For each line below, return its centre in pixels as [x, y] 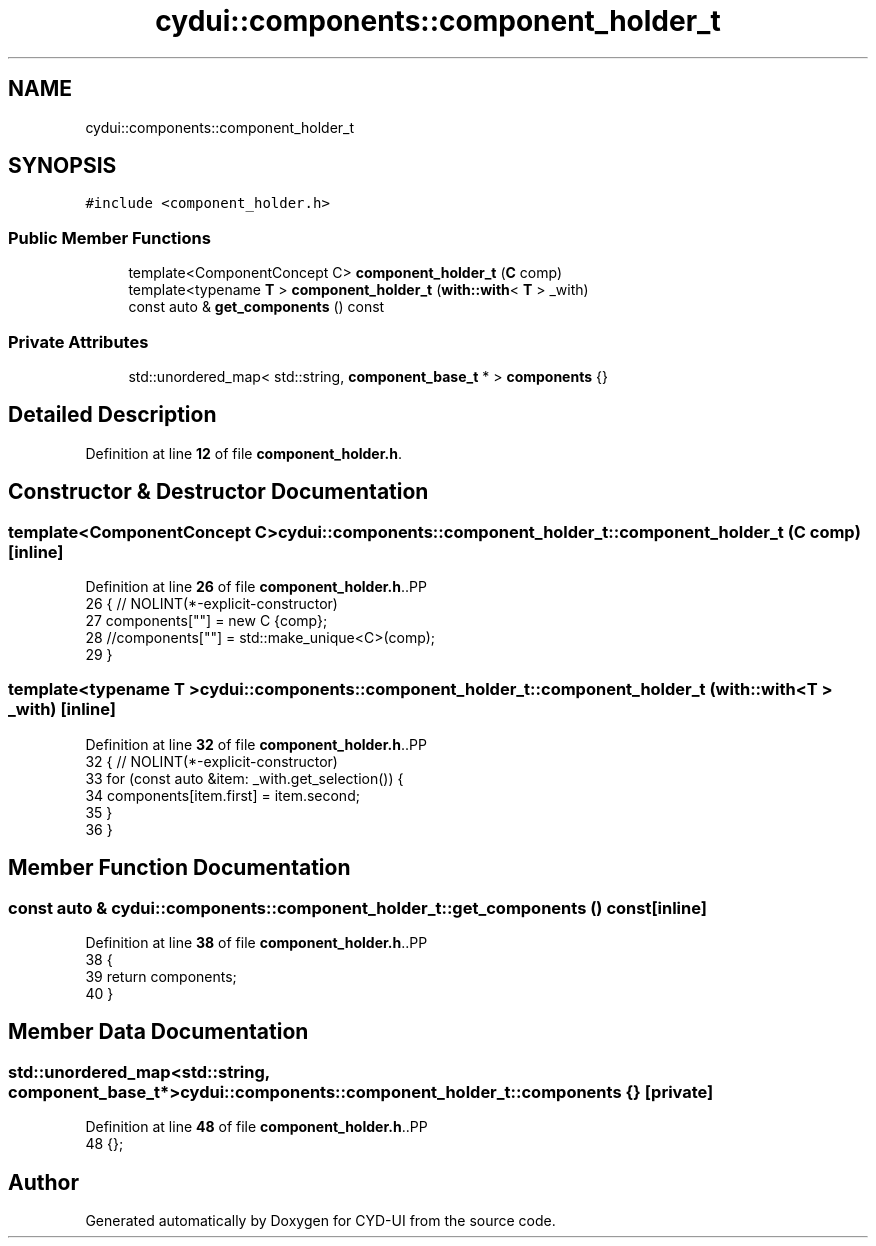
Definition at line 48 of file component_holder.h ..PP [256, 1127]
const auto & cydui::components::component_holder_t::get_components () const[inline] [357, 907]
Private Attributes [78, 341]
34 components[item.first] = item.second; [222, 795]
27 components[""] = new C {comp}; [206, 620]
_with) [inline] [62, 709]
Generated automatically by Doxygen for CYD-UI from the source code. [320, 1221]
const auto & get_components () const [256, 307]
